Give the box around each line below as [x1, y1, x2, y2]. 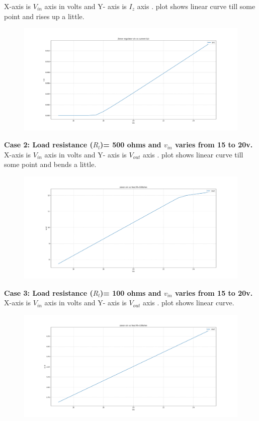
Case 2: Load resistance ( [4, 139, 93, 150]
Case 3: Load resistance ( [4, 287, 93, 298]
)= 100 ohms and [100, 287, 161, 298]
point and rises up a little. [4, 11, 84, 21]
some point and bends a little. [4, 159, 97, 170]
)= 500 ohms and [100, 139, 161, 150]
